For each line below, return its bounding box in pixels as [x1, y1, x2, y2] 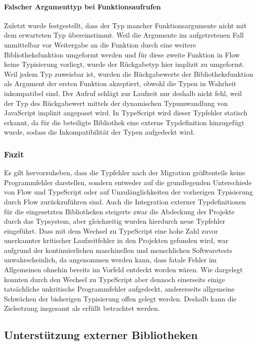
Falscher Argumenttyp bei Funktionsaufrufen [4, 1, 161, 11]
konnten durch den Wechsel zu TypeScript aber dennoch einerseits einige [4, 274, 225, 284]
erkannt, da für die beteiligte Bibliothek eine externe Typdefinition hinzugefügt [4, 117, 245, 127]
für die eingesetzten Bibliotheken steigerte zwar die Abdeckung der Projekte [4, 206, 235, 216]
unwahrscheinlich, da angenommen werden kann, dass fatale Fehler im [4, 254, 217, 265]
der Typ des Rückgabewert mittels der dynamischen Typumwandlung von [4, 98, 228, 108]
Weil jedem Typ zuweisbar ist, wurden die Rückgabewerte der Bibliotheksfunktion [4, 68, 254, 79]
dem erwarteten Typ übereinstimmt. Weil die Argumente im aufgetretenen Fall [4, 30, 244, 40]
